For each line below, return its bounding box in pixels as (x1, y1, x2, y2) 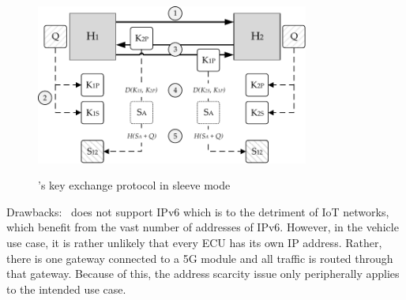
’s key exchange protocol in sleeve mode (38, 177, 231, 193)
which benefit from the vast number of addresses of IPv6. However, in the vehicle (6, 219, 399, 235)
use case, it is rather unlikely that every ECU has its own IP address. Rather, (6, 234, 382, 251)
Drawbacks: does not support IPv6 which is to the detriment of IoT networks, (6, 203, 389, 219)
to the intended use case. (6, 280, 126, 297)
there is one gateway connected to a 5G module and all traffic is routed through (6, 249, 393, 266)
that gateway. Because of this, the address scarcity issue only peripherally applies (6, 265, 400, 282)
